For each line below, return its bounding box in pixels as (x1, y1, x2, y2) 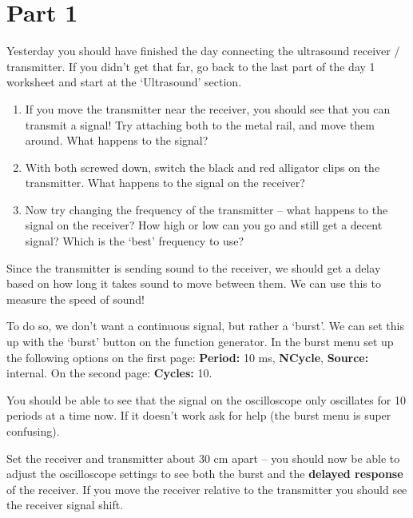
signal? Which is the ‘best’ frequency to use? (25, 233, 244, 249)
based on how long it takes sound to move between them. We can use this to (6, 275, 381, 292)
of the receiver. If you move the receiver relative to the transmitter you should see (6, 480, 407, 497)
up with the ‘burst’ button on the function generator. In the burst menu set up (6, 333, 394, 350)
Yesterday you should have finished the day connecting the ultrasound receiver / (6, 42, 400, 59)
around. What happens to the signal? (25, 132, 208, 149)
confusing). (6, 423, 60, 439)
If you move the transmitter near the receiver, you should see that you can (25, 100, 391, 117)
